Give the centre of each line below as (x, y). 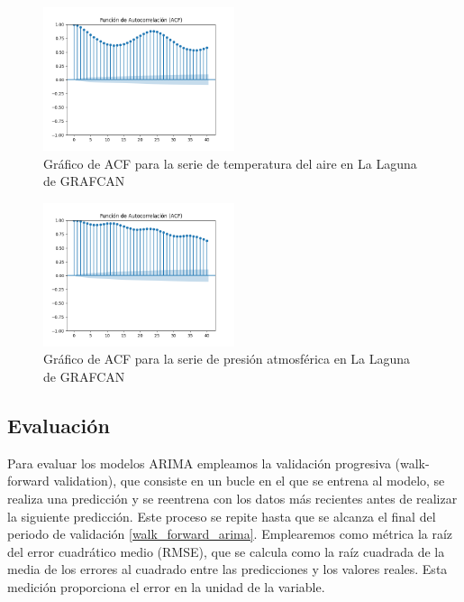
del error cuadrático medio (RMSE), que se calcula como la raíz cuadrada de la (226, 551)
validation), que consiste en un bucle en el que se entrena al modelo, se (249, 481)
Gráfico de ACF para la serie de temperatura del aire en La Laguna (230, 163)
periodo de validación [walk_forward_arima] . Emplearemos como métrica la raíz (230, 534)
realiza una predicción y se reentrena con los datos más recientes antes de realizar (232, 498)
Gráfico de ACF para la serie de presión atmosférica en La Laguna (227, 359)
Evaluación (59, 425)
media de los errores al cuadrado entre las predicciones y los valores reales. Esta (227, 569)
